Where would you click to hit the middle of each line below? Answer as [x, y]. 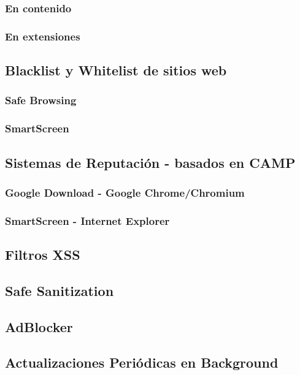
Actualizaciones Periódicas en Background [142, 362]
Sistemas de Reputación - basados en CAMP [150, 162]
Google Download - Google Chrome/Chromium [125, 192]
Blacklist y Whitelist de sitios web [116, 70]
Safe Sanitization [60, 290]
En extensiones [43, 36]
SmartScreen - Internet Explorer [87, 220]
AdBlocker [39, 326]
